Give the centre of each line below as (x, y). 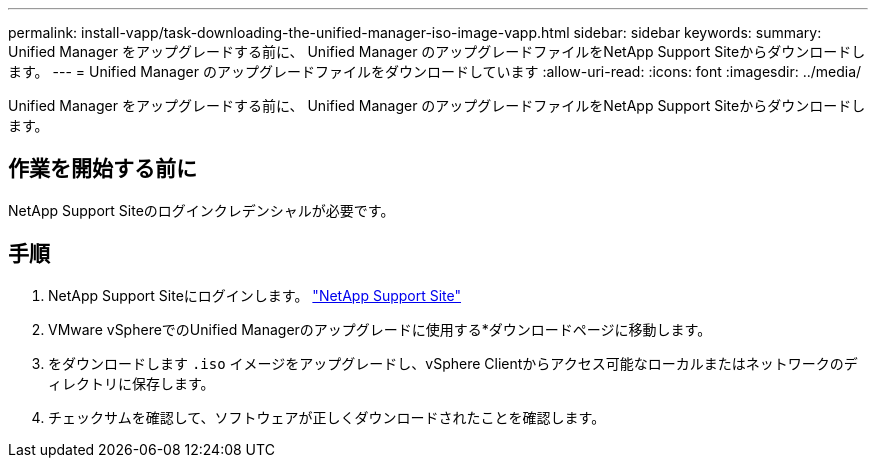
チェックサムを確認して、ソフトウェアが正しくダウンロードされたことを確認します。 (327, 417)
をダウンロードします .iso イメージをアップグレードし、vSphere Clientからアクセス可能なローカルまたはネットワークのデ (453, 363)
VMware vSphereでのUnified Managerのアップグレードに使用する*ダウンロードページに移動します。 (380, 329)
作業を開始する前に (102, 169)
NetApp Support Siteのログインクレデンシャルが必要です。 (201, 210)
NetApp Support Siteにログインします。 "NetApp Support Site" (255, 295)
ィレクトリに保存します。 (131, 383)
